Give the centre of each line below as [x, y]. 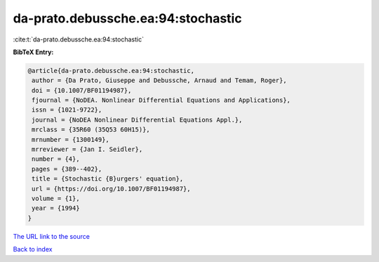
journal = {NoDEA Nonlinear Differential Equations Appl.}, [137, 120]
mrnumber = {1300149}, [71, 139]
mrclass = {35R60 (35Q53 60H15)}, [91, 130]
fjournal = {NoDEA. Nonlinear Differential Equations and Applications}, [161, 100]
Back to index [33, 249]
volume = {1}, [56, 198]
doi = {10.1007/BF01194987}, [82, 90]
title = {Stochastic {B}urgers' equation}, [108, 179]
